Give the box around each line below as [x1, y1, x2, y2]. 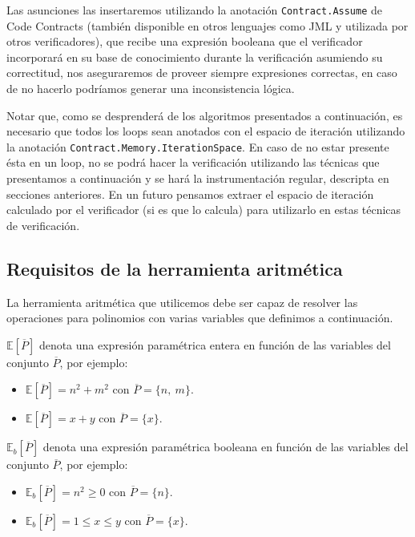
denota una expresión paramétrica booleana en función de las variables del [42, 438, 409, 455]
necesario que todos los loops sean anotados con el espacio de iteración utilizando [6, 123, 405, 139]
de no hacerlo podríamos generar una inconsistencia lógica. [6, 80, 295, 97]
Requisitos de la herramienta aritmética [6, 256, 343, 281]
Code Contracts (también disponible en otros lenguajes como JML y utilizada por [6, 17, 409, 34]
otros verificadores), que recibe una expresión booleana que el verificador [6, 33, 363, 50]
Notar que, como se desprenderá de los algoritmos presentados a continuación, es [6, 107, 403, 123]
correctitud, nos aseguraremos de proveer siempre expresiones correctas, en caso [6, 64, 397, 81]
